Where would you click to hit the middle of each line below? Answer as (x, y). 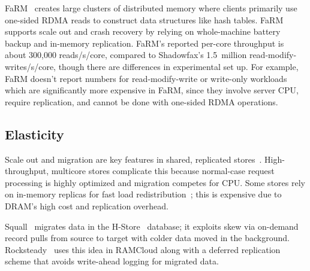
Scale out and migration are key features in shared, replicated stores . (133, 159)
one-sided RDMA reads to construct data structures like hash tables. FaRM (144, 19)
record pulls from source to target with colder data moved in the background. (147, 238)
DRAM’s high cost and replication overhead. (87, 205)
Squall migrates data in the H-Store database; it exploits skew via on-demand (152, 226)
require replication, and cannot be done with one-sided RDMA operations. (142, 101)
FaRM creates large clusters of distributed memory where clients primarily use (151, 8)
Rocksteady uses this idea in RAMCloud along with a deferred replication (143, 249)
